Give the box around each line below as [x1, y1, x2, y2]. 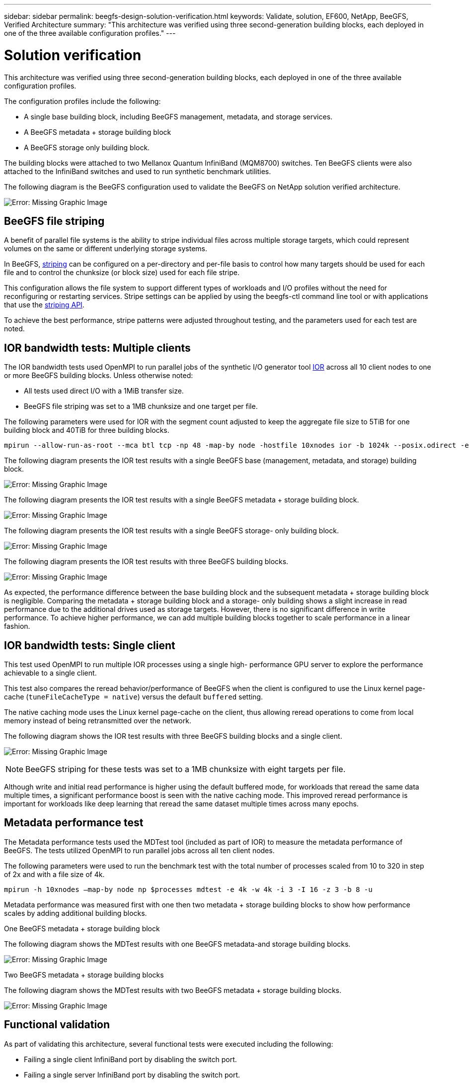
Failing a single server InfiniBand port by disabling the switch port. [24, 1070, 240, 1079]
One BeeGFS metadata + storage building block [4, 924, 160, 933]
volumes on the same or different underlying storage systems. [4, 244, 207, 253]
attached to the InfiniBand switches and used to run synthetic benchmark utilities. [4, 167, 271, 176]
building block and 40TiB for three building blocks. [4, 426, 169, 435]
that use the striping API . [4, 300, 84, 309]
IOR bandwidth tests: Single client [4, 639, 175, 652]
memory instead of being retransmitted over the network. [4, 716, 191, 725]
